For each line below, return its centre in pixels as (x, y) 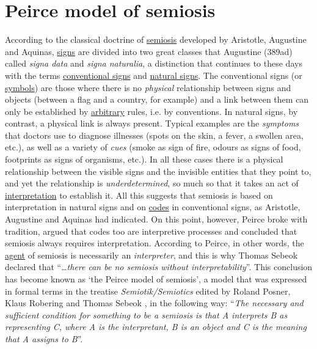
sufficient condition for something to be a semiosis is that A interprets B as (146, 314)
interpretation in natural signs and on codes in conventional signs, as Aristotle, (153, 207)
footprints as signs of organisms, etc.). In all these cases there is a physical (144, 159)
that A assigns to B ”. (44, 338)
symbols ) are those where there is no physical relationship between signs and (148, 87)
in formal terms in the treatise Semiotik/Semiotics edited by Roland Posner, (148, 291)
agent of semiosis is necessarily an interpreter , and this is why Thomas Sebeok (151, 255)
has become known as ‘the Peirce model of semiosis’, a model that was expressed (156, 279)
